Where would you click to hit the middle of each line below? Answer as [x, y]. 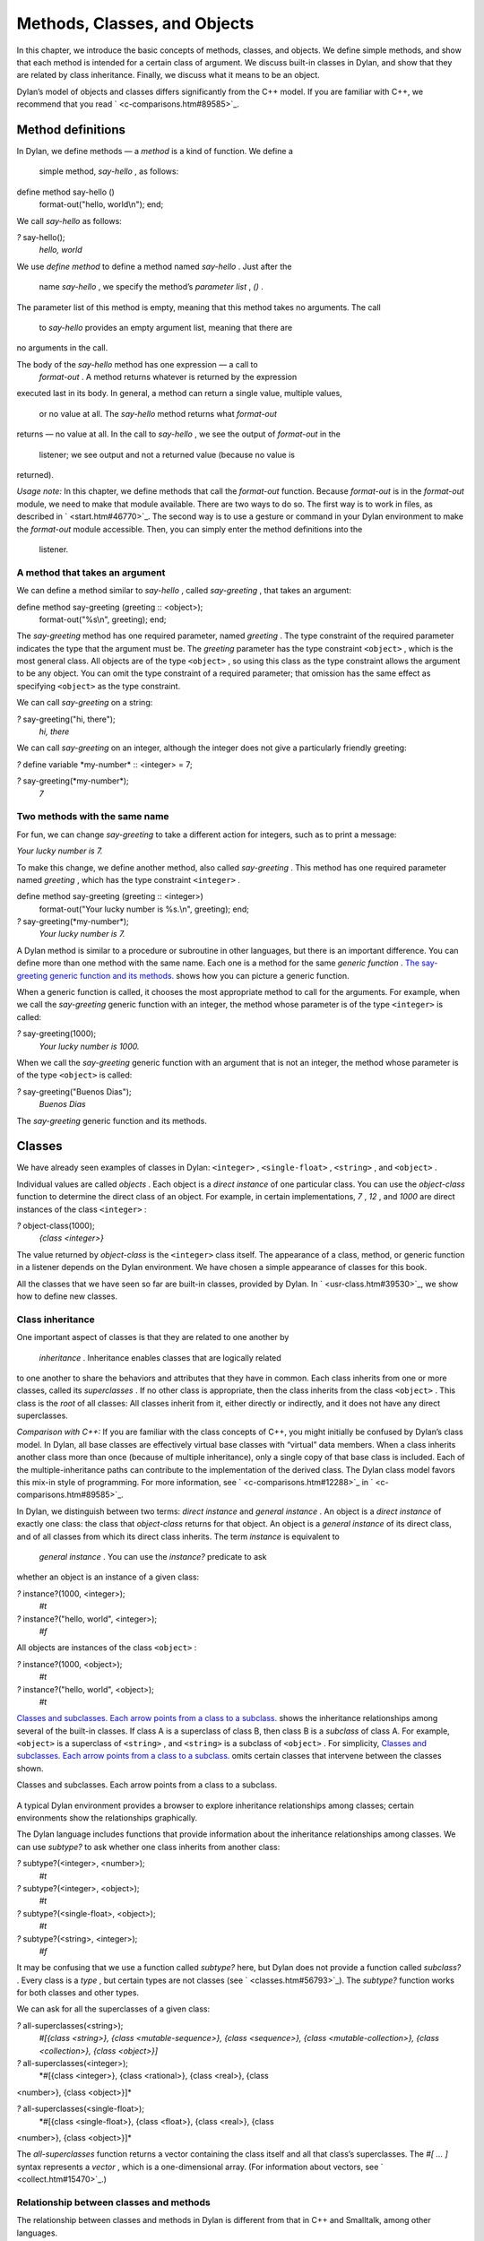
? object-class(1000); [56, 1226]
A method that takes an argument [91, 572]
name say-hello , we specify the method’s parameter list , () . [151, 287]
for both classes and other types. [78, 1993]
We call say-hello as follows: [69, 221]
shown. [30, 1768]
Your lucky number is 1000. [89, 1046]
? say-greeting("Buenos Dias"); [74, 1091]
